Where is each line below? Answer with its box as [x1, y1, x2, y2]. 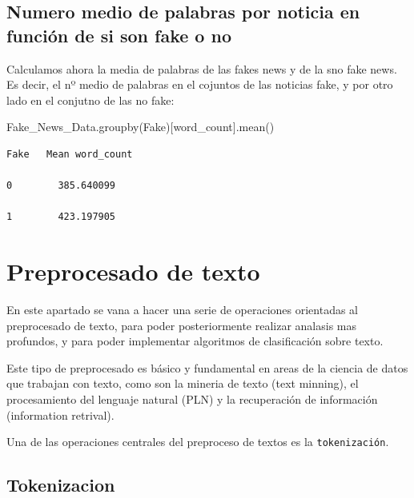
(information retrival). [6, 406, 115, 423]
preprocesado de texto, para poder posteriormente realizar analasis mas [6, 317, 357, 333]
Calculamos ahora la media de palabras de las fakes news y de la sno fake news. [6, 60, 397, 77]
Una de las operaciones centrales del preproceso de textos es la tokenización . [6, 433, 389, 450]
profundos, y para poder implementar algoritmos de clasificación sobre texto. [6, 333, 384, 349]
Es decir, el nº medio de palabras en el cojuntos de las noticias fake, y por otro [6, 76, 393, 93]
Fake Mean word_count [6, 148, 133, 160]
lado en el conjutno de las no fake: [6, 91, 175, 108]
